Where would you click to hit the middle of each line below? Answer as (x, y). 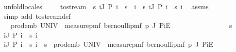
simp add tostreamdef (37, 16)
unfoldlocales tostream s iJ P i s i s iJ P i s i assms (106, 6)
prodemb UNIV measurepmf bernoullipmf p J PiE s (121, 25)
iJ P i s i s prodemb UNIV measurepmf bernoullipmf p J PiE (109, 44)
